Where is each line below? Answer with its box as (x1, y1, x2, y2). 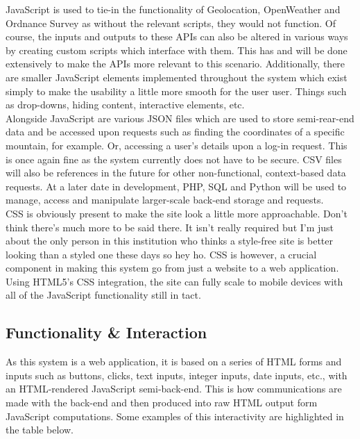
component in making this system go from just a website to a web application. (6, 260, 339, 275)
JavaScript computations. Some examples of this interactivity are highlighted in (6, 408, 344, 423)
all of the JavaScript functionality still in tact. (6, 288, 201, 302)
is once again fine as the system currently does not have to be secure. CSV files (6, 151, 342, 166)
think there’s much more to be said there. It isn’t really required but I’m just (6, 219, 334, 234)
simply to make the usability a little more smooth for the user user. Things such (6, 83, 347, 98)
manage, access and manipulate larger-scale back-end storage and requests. (6, 192, 324, 207)
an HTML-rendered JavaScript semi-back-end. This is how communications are (6, 381, 342, 396)
